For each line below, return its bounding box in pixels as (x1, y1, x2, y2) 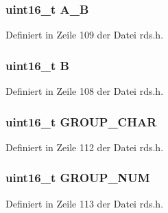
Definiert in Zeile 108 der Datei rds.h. (5, 84, 164, 98)
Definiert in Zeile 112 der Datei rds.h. (5, 139, 164, 154)
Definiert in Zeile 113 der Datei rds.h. (5, 196, 164, 210)
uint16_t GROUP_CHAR (5, 113, 157, 130)
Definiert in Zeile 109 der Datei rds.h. (5, 27, 164, 42)
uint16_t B (5, 56, 69, 74)
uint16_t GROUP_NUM (5, 169, 150, 186)
